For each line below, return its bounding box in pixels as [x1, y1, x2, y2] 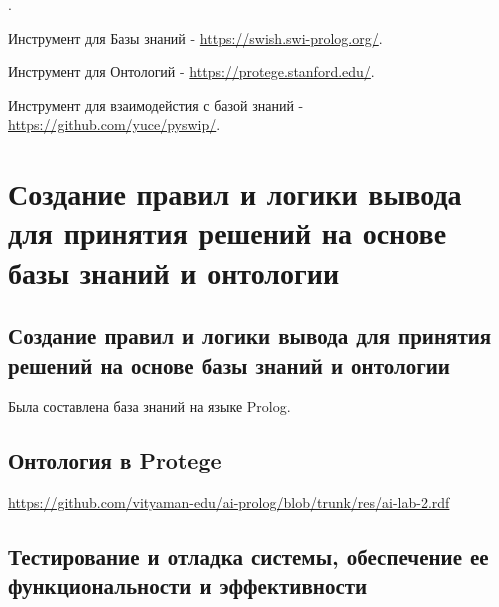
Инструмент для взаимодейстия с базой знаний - [8, 94, 304, 115]
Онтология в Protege [8, 445, 222, 476]
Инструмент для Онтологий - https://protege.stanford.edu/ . [8, 61, 375, 82]
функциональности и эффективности [8, 570, 368, 601]
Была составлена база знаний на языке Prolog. [8, 396, 291, 417]
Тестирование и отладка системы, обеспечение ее [8, 541, 489, 572]
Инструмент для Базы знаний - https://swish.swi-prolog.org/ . [8, 27, 383, 48]
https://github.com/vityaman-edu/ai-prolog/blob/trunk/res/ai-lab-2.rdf [8, 492, 450, 513]
